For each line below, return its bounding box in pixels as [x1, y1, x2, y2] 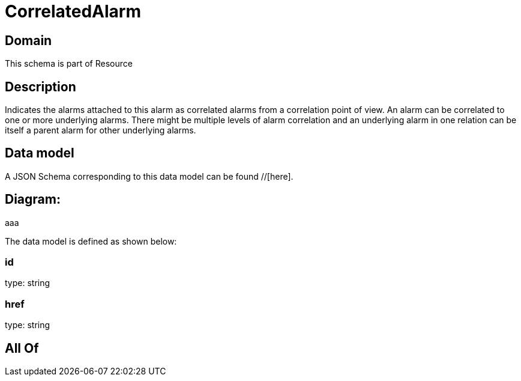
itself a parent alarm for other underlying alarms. [5, 125, 196, 136]
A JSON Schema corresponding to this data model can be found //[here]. [5, 171, 294, 181]
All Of [5, 340, 39, 356]
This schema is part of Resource [5, 58, 133, 69]
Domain [5, 32, 52, 48]
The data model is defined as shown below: [5, 236, 177, 246]
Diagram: [5, 192, 61, 207]
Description [5, 79, 76, 94]
